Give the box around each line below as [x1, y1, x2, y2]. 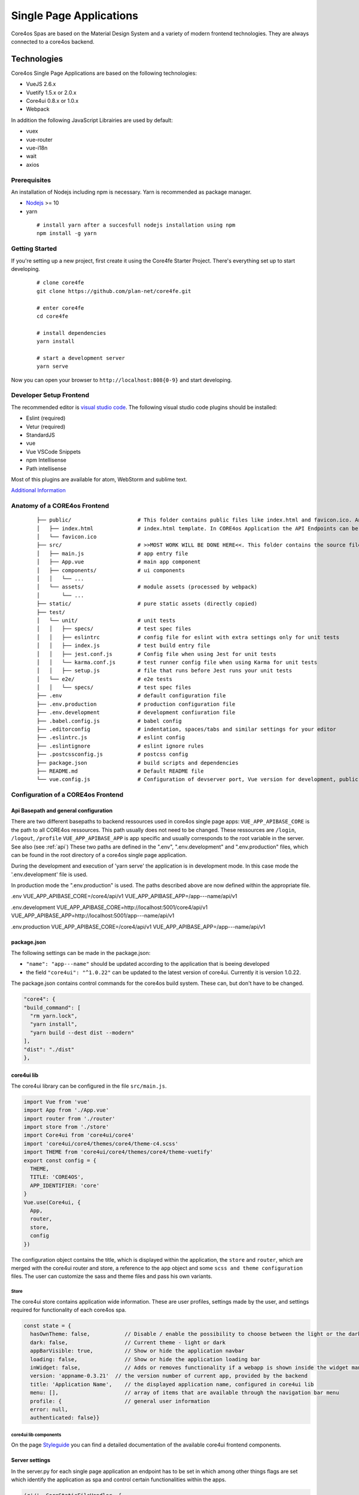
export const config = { [23, 1157, 97, 1164]
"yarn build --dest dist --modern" [30, 1029, 135, 1036]
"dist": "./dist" [23, 1046, 75, 1052]
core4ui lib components [11, 1432, 62, 1438]
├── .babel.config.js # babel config [36, 718, 182, 724]
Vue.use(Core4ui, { [23, 1199, 81, 1206]
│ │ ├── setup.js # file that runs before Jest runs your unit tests [36, 667, 293, 674]
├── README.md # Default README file [36, 768, 204, 774]
